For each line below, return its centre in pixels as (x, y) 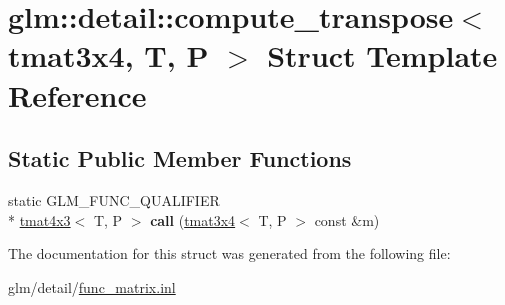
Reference (77, 94)
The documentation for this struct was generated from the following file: (229, 253)
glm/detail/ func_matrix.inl (92, 286)
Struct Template (382, 55)
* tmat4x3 (39, 219)
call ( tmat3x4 (193, 219)
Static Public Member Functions (180, 158)
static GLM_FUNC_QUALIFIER (114, 199)
